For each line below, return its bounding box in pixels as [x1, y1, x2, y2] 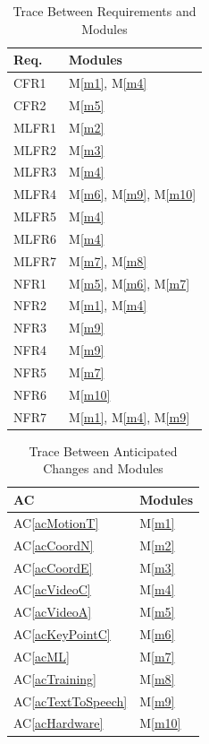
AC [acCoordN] [13, 535, 94, 554]
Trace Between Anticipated [29, 441, 178, 460]
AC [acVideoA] [13, 602, 92, 621]
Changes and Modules [43, 459, 163, 478]
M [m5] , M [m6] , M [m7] [69, 273, 190, 292]
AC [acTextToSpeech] [13, 691, 128, 710]
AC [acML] [13, 646, 70, 665]
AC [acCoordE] [13, 558, 93, 576]
